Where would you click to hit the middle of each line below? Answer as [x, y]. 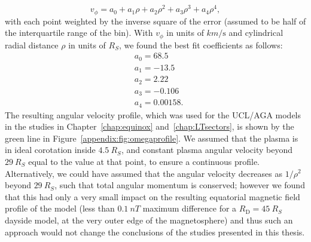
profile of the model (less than [60, 208]
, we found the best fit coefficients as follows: [201, 45]
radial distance [32, 45]
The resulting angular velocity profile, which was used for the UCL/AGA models [153, 114]
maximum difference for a [190, 208]
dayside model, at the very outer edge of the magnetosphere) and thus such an [149, 220]
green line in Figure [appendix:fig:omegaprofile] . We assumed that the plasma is [152, 138]
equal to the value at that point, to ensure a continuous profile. [144, 161]
